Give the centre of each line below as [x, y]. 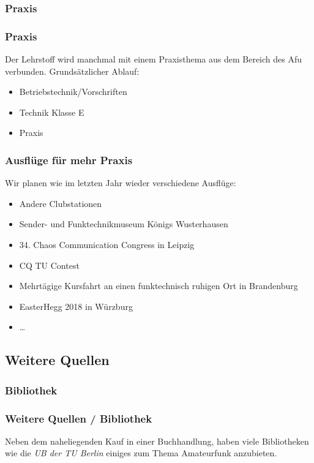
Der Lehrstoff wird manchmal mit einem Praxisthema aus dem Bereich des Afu [154, 59]
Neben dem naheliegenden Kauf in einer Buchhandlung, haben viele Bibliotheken [157, 441]
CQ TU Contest [49, 265]
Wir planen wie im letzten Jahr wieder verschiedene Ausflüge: [121, 183]
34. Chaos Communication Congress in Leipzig [107, 245]
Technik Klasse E [52, 112]
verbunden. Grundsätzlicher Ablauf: [72, 71]
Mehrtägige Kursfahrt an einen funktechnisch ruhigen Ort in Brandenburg [159, 286]
